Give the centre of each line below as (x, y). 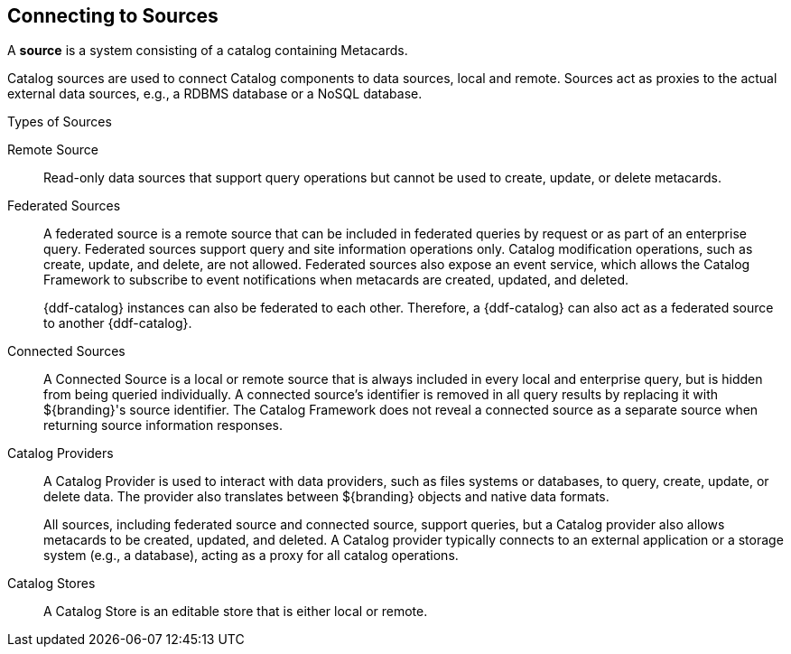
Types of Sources (60, 122)
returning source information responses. (163, 425)
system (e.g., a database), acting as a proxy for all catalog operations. (251, 556)
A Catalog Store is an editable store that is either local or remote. (236, 612)
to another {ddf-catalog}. (118, 323)
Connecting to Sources (113, 16)
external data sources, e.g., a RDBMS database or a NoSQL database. (215, 94)
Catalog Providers (60, 453)
